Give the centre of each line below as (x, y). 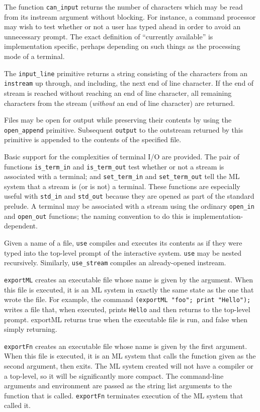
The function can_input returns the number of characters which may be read (123, 7)
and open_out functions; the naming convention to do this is (97, 216)
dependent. (21, 226)
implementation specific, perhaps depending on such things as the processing (122, 46)
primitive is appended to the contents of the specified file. (93, 139)
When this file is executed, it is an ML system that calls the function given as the (130, 356)
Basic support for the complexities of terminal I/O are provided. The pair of (122, 156)
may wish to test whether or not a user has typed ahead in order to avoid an (122, 26)
